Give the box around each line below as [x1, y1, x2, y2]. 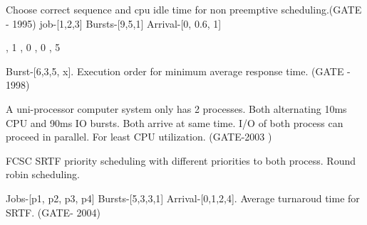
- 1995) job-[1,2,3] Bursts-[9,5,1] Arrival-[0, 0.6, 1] [6, 16, 222, 31]
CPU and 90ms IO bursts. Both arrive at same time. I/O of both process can [6, 115, 343, 130]
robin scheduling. [6, 167, 80, 182]
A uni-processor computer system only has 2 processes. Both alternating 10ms [6, 101, 347, 116]
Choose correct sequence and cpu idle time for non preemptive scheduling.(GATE [6, 2, 362, 16]
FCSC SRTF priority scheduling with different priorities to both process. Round [6, 153, 356, 168]
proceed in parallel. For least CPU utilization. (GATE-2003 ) [6, 129, 272, 144]
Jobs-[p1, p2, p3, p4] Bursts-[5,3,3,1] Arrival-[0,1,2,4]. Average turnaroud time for [6, 190, 360, 205]
